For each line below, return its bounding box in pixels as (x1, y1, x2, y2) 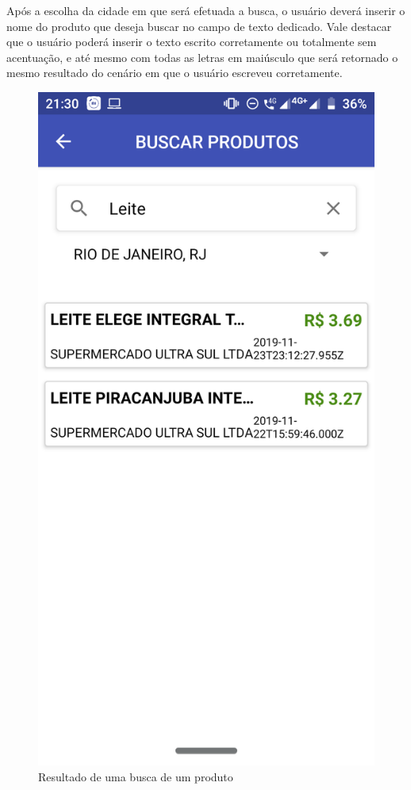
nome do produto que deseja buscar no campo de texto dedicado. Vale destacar (6, 17, 392, 34)
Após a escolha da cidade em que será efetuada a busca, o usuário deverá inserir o (6, 2, 405, 18)
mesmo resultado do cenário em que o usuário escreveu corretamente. (6, 64, 343, 81)
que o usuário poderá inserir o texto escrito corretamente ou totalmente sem (6, 33, 377, 50)
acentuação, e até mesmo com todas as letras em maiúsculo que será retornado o (6, 48, 398, 65)
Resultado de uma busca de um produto (38, 768, 233, 784)
